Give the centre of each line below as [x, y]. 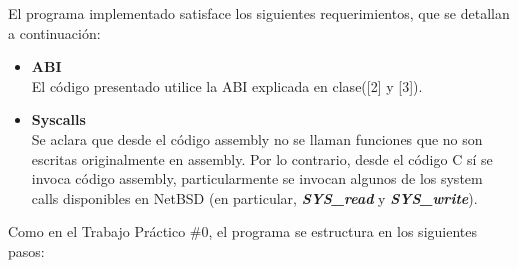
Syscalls [58, 119]
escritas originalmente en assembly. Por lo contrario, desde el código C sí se [262, 158]
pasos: [26, 250]
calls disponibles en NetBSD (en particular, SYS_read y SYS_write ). [254, 197]
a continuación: [54, 32]
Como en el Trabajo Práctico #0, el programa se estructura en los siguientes [242, 231]
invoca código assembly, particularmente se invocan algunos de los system [257, 178]
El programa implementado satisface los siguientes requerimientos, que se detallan [259, 13]
